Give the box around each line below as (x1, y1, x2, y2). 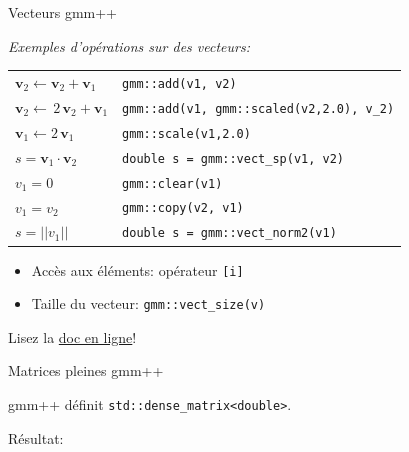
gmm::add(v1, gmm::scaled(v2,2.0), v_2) (122, 101, 395, 116)
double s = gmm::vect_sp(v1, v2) (122, 151, 344, 166)
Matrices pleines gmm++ (8, 360, 164, 381)
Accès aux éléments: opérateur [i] (31, 259, 244, 280)
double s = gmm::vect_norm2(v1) (122, 226, 337, 241)
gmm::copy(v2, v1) (122, 201, 244, 216)
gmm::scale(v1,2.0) (122, 126, 251, 141)
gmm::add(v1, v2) (122, 76, 237, 91)
